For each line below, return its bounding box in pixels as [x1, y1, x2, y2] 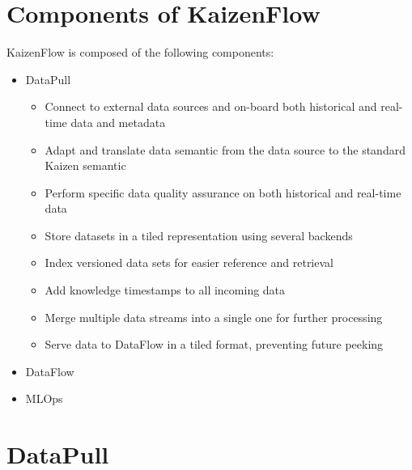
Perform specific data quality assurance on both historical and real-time [45, 184, 401, 201]
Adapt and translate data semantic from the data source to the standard [45, 141, 406, 158]
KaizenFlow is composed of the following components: [6, 44, 274, 61]
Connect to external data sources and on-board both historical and [45, 98, 377, 115]
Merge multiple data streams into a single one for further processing [45, 308, 383, 325]
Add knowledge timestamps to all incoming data [45, 282, 286, 299]
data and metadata [70, 113, 166, 130]
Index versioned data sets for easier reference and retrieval [45, 254, 333, 271]
